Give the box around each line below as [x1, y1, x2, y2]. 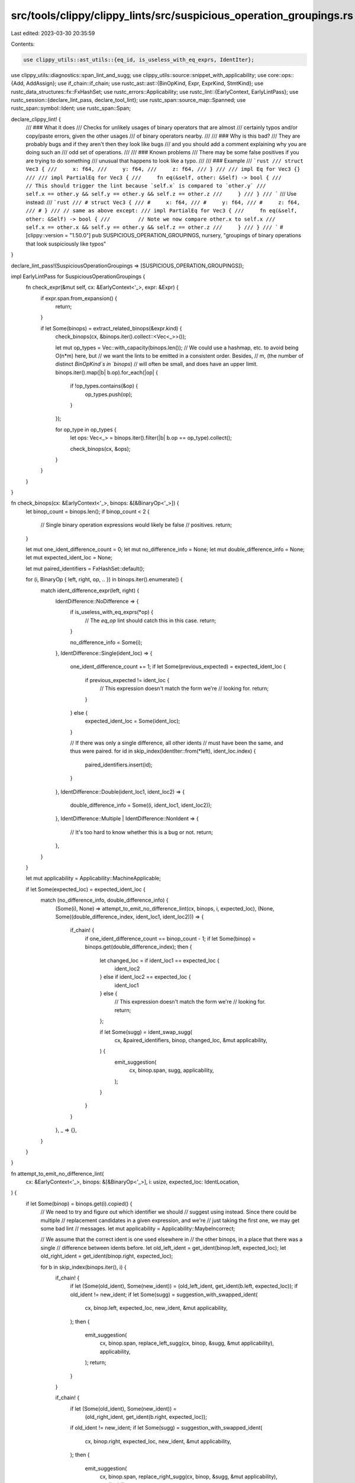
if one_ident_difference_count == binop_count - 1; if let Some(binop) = [85, 935, 256, 942]
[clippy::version [25, 232, 64, 239]
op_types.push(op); [85, 390, 133, 397]
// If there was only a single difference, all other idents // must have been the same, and [70, 739, 283, 747]
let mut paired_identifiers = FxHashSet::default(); [25, 565, 145, 572]
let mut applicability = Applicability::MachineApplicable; [25, 875, 161, 882]
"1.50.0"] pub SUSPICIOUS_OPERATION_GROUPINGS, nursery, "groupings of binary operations [69, 232, 302, 239]
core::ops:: [267, 71, 294, 78]
